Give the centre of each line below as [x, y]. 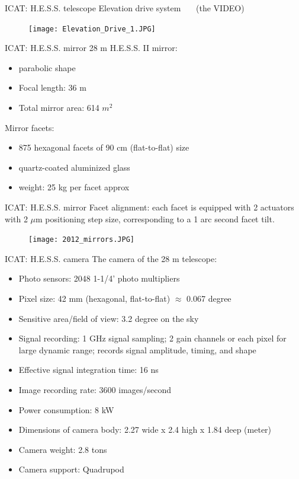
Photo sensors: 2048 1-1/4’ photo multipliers [99, 278]
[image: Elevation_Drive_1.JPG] [92, 29]
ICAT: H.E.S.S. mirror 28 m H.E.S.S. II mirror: [91, 48]
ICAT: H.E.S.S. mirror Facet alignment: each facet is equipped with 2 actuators [149, 207]
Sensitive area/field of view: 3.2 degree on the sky [109, 318]
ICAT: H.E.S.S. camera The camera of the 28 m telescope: [111, 258]
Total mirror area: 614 [59, 108]
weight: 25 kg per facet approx [74, 187]
